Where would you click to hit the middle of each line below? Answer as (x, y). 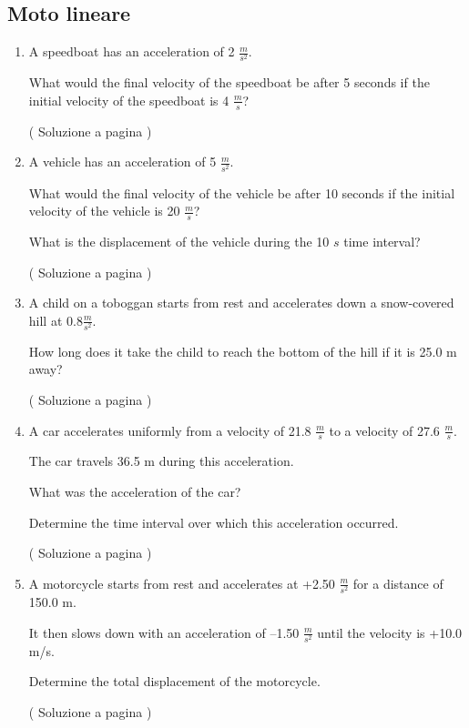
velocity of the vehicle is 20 (104, 211)
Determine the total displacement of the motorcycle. (174, 681)
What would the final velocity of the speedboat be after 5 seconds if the (229, 82)
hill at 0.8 (56, 320)
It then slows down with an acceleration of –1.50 (164, 632)
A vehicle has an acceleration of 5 (122, 162)
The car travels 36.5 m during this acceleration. (161, 461)
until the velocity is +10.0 (390, 632)
